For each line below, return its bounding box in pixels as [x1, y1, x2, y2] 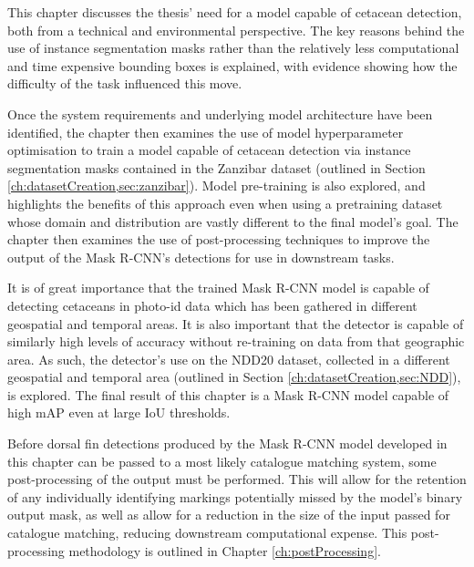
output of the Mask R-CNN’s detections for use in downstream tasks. [7, 247, 395, 266]
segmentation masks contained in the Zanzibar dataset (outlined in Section [7, 158, 426, 177]
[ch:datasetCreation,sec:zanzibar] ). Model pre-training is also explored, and [7, 176, 426, 195]
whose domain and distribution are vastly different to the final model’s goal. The [7, 211, 459, 231]
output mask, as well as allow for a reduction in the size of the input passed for [7, 505, 450, 524]
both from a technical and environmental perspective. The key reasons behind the [7, 20, 465, 39]
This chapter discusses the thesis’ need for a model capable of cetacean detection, [7, 3, 462, 21]
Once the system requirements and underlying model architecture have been [7, 104, 433, 123]
